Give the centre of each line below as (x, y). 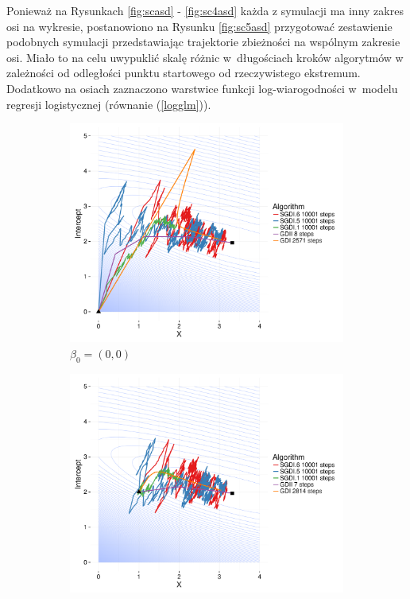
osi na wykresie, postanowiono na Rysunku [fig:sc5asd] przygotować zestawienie (199, 26)
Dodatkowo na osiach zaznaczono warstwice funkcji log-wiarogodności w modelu (202, 88)
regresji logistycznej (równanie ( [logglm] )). (109, 104)
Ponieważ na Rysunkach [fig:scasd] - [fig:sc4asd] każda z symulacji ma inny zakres (205, 10)
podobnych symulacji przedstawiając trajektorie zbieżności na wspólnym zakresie (203, 42)
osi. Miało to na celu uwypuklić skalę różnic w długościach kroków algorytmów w (205, 57)
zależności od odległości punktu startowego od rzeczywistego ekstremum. (184, 73)
